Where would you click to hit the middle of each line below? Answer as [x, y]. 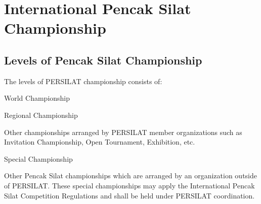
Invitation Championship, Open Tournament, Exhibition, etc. [100, 142]
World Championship [37, 98]
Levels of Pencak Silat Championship [103, 60]
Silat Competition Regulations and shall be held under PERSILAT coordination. [129, 195]
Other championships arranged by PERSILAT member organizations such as [123, 132]
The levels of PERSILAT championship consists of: [83, 81]
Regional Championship [41, 115]
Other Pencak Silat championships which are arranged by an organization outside [130, 176]
